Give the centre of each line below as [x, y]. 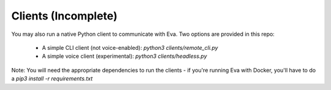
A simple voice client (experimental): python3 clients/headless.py [125, 56]
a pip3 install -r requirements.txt [52, 78]
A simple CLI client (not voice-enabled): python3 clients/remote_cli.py [130, 47]
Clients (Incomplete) [64, 16]
